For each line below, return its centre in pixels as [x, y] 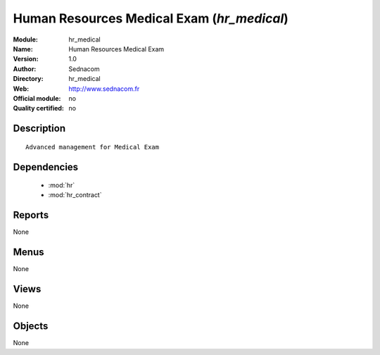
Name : [23, 49]
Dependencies [46, 167]
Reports [31, 215]
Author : [25, 69]
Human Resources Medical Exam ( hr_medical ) [151, 18]
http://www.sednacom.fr [104, 89]
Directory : [28, 79]
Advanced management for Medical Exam [93, 147]
